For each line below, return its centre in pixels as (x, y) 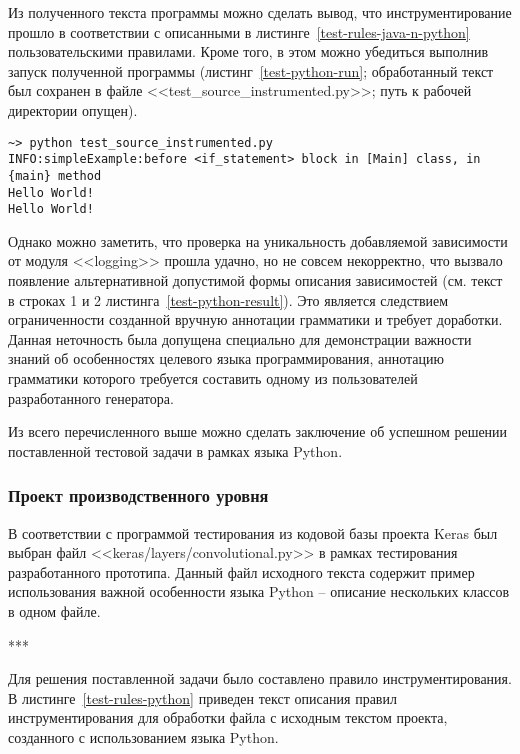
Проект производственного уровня (138, 495)
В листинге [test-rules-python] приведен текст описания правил (202, 697)
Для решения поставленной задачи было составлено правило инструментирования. (260, 678)
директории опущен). (73, 109)
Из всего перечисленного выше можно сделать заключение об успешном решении (258, 431)
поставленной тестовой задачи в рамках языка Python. (175, 450)
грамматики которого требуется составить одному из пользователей (213, 378)
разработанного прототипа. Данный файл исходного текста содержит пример (241, 571)
